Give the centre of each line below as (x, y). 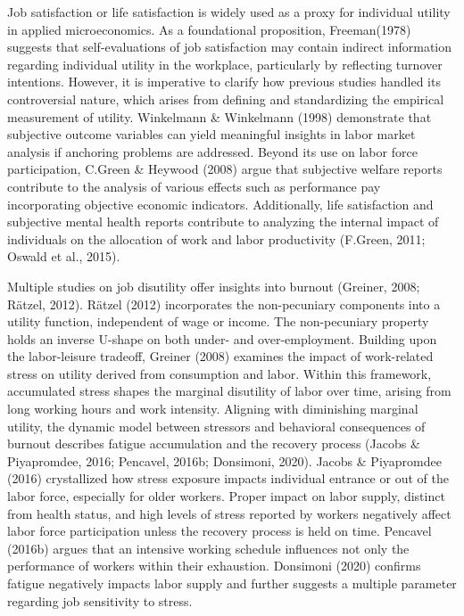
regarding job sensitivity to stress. (100, 600)
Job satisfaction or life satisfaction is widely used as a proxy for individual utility (229, 12)
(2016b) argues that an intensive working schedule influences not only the (208, 548)
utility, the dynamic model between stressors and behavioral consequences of (216, 426)
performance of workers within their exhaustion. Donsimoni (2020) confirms (214, 566)
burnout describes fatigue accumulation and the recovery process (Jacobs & (214, 444)
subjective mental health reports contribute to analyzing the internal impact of (223, 222)
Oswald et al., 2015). (64, 256)
